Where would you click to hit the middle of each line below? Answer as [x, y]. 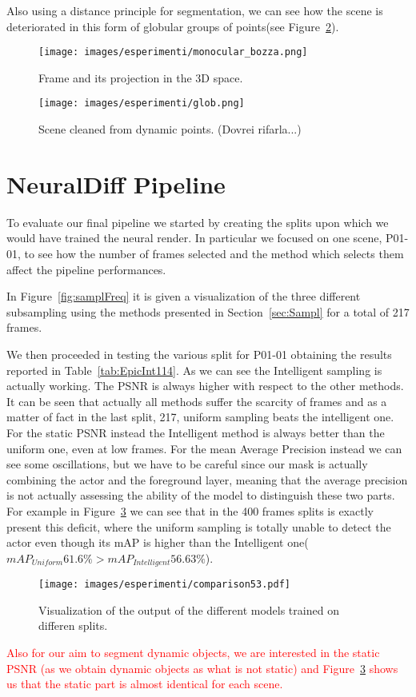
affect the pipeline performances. [86, 269]
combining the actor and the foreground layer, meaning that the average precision [207, 479]
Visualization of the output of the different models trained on [189, 609]
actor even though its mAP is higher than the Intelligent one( [158, 542]
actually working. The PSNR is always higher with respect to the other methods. [205, 386]
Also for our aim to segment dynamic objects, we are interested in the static [193, 652]
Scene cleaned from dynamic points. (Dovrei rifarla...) [170, 129]
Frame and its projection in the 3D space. [141, 77]
